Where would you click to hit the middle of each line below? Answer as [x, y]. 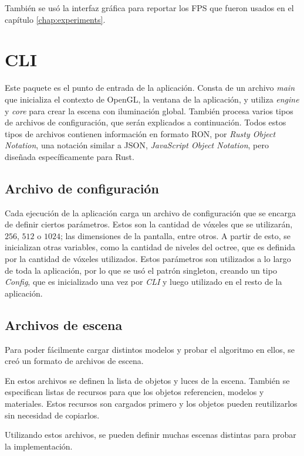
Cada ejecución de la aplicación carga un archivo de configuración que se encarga [151, 212]
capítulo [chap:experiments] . [55, 19]
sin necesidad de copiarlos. [52, 415]
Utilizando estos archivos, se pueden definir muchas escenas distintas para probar [151, 435]
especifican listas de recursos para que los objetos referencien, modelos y [134, 392]
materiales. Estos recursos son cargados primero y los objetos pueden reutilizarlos [151, 403]
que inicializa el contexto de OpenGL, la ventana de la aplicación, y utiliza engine [152, 99]
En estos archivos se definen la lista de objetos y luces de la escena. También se [147, 380]
